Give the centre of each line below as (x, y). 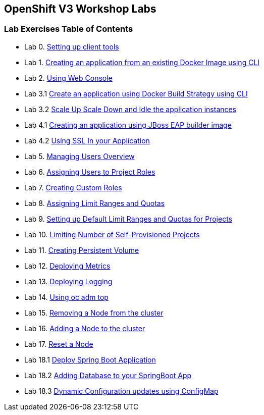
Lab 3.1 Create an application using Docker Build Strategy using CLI (136, 93)
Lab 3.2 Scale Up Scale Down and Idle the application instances (130, 109)
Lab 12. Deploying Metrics (67, 266)
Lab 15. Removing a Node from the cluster (94, 313)
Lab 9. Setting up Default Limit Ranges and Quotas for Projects (128, 219)
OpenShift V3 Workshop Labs (80, 9)
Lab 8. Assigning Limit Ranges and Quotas (95, 203)
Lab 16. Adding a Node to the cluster (85, 328)
